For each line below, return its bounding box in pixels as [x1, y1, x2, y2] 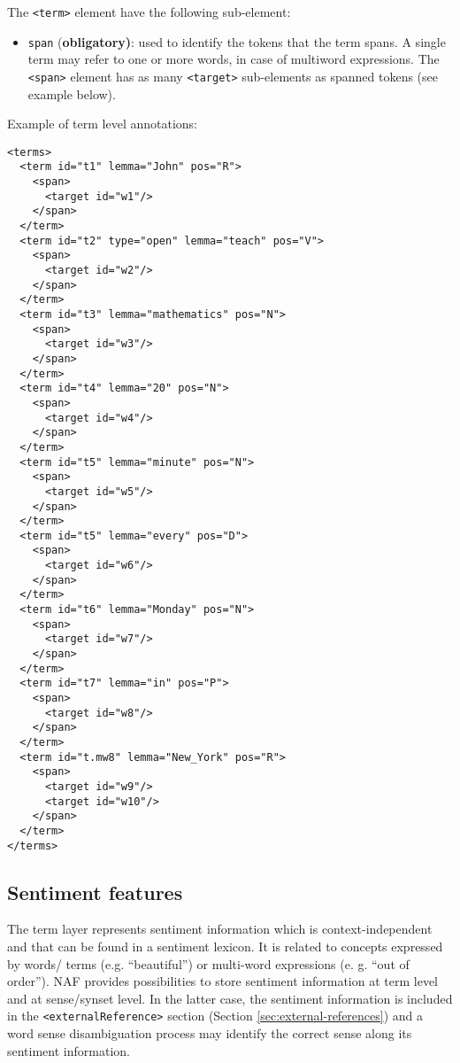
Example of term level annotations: [7, 114, 197, 133]
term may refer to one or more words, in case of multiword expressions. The [27, 50, 440, 68]
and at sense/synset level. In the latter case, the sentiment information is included [7, 989, 453, 1007]
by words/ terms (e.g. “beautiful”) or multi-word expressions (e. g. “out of [7, 954, 410, 973]
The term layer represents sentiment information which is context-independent [7, 919, 433, 938]
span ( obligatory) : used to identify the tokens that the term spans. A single [27, 32, 446, 50]
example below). [27, 84, 116, 103]
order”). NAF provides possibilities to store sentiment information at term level [7, 972, 438, 990]
